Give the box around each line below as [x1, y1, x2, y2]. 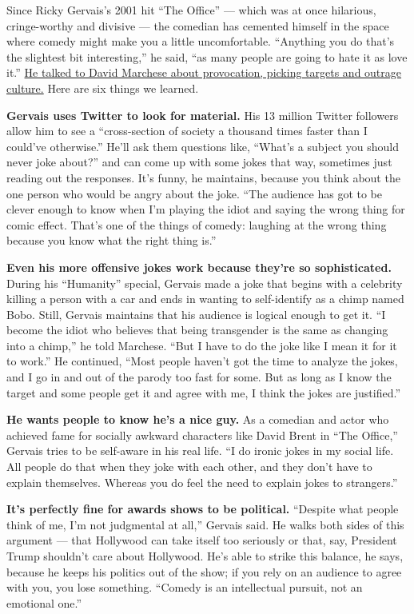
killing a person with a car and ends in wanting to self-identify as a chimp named [6, 290, 404, 307]
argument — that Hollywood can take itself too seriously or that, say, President [6, 532, 397, 548]
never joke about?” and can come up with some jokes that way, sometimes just [6, 153, 392, 170]
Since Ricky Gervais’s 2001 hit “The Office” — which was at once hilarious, [6, 2, 376, 18]
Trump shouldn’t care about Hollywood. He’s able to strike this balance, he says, [6, 548, 404, 564]
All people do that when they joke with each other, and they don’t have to [6, 458, 372, 475]
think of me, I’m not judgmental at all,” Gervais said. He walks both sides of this [6, 516, 404, 532]
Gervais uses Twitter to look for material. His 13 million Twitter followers [6, 106, 399, 123]
